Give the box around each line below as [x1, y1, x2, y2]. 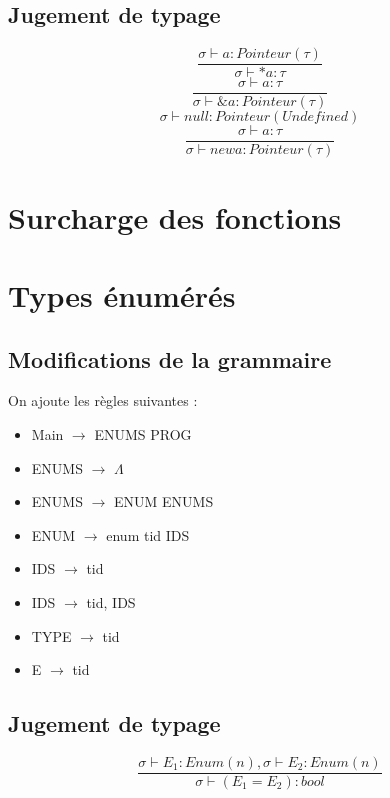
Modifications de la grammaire [8, 343, 332, 374]
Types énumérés [8, 274, 236, 315]
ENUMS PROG [94, 423, 192, 444]
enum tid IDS [106, 524, 190, 545]
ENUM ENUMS [114, 491, 214, 512]
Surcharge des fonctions [8, 196, 342, 237]
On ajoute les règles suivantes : [8, 390, 198, 411]
